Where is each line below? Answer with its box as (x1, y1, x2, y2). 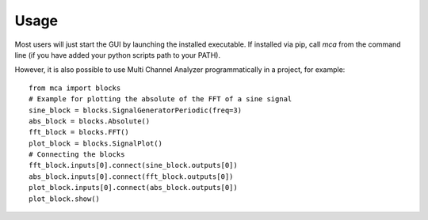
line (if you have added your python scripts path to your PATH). (14, 50, 221, 59)
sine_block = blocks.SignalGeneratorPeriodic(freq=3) (29, 105, 242, 115)
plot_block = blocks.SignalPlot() (29, 138, 162, 148)
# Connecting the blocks (29, 150, 125, 159)
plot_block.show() (29, 194, 101, 203)
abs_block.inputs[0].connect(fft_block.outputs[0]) (29, 172, 234, 181)
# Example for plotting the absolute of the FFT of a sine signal (29, 95, 292, 104)
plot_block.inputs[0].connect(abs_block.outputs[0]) (29, 183, 238, 192)
